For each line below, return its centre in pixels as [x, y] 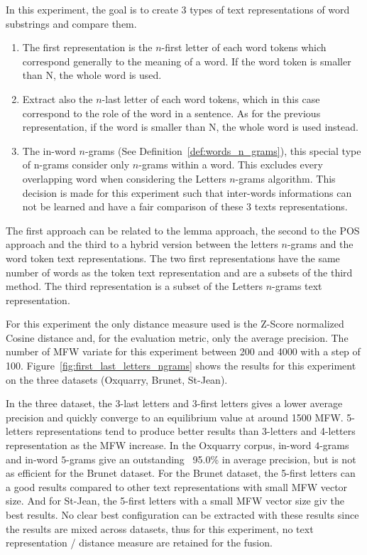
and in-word [32, 459]
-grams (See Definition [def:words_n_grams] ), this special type [223, 150]
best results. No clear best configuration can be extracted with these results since [182, 514]
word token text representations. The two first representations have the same [173, 258]
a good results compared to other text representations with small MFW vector [177, 486]
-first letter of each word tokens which [244, 47]
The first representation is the [87, 47]
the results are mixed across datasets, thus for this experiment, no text [160, 528]
